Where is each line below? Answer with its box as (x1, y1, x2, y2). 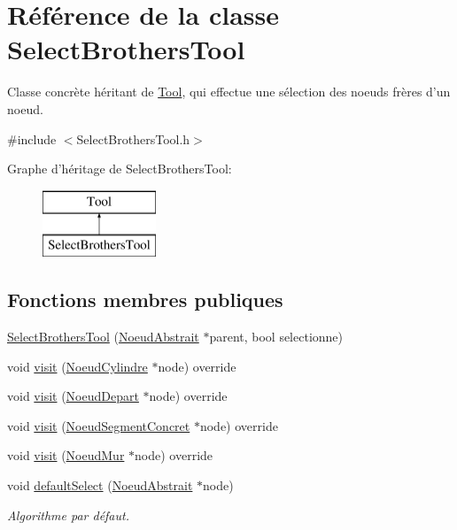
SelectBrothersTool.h (76, 129, 190, 148)
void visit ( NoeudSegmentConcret (7, 416, 190, 434)
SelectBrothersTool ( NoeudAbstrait (7, 327, 199, 346)
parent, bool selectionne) (209, 327, 344, 346)
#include (7, 129, 57, 148)
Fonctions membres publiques (7, 286, 283, 313)
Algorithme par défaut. (7, 505, 129, 524)
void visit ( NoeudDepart (7, 387, 139, 405)
